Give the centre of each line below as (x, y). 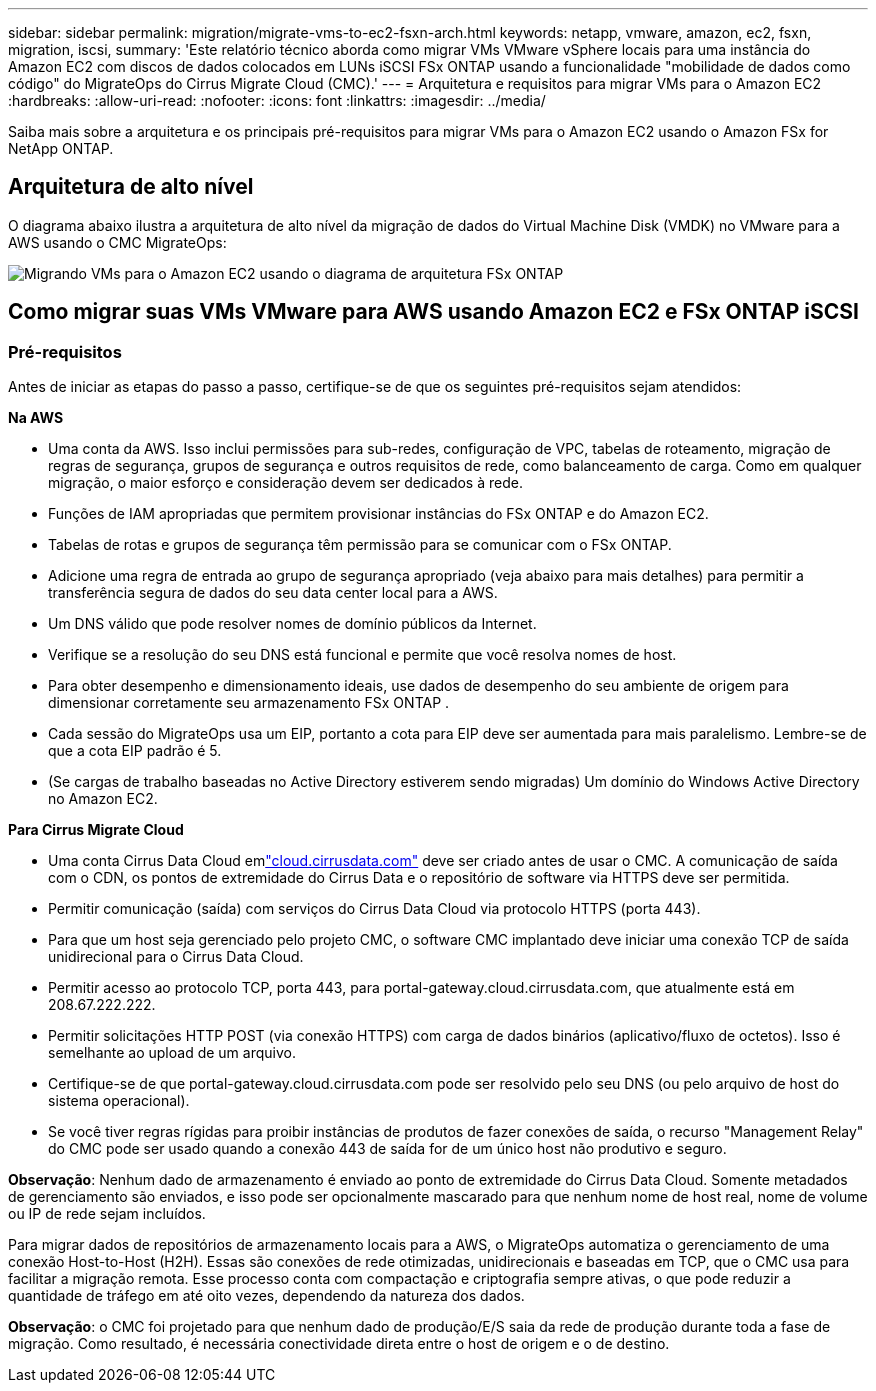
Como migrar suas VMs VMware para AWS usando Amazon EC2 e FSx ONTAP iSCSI (433, 312)
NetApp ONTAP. (61, 148)
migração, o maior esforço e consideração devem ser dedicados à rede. (285, 483)
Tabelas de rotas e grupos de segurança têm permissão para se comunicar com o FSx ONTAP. (360, 545)
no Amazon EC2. (103, 799)
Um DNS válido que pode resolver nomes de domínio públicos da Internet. (292, 624)
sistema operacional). (119, 1101)
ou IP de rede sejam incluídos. (107, 1214)
